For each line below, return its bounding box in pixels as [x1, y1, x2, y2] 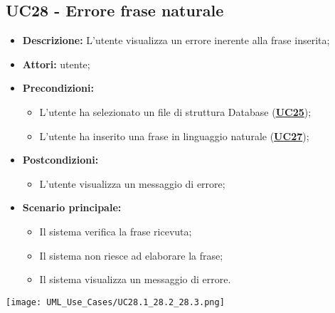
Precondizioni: [22, 80, 94, 95]
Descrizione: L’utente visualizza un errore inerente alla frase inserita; [22, 33, 330, 48]
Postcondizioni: [22, 152, 99, 167]
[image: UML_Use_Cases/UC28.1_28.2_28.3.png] [6, 297, 225, 307]
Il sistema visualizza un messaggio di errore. [39, 272, 231, 287]
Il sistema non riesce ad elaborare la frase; [39, 248, 223, 262]
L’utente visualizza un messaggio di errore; [39, 176, 225, 191]
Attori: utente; [22, 56, 90, 71]
